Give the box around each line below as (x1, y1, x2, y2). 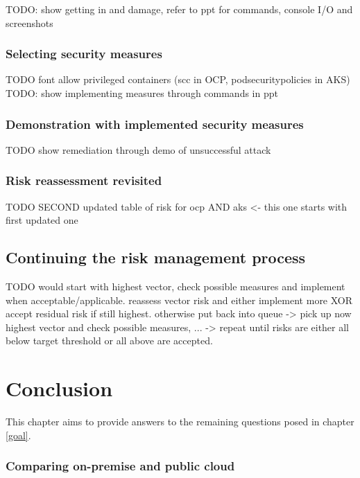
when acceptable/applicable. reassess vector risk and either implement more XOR (6, 292, 353, 307)
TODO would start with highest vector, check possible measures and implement (6, 279, 345, 294)
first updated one (6, 213, 78, 227)
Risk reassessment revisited (6, 172, 162, 189)
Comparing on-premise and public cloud (6, 457, 235, 475)
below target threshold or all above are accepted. (6, 333, 213, 348)
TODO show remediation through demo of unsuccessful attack (6, 142, 271, 157)
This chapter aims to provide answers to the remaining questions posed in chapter (6, 414, 354, 429)
